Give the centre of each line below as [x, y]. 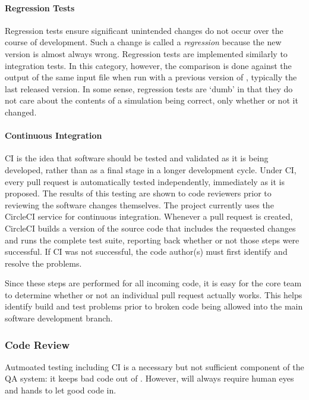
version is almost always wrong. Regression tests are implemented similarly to [146, 53]
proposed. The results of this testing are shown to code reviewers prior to [138, 193]
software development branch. [59, 318]
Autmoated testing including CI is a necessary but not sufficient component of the [154, 366]
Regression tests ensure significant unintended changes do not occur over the [144, 30]
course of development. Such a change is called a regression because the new [143, 42]
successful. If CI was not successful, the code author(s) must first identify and [146, 251]
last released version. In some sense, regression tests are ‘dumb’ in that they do [149, 88]
